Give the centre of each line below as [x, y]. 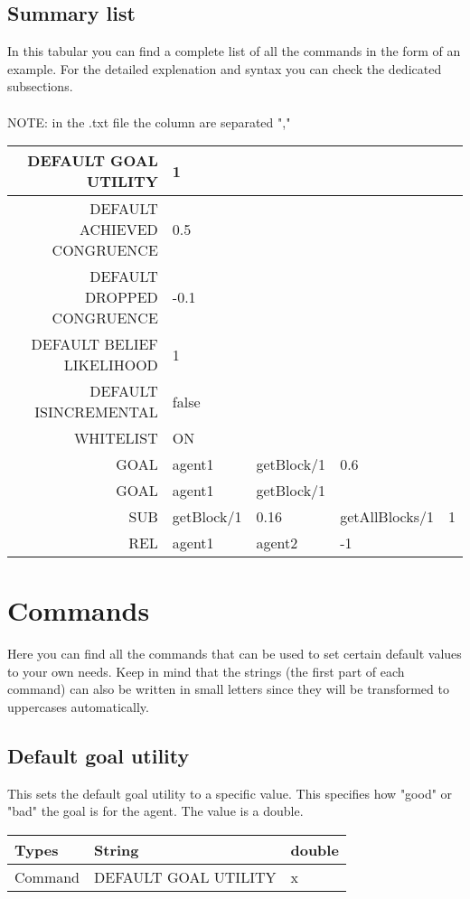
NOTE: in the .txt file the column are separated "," [149, 122]
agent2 [277, 543]
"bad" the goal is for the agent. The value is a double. [155, 811]
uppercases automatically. [78, 707]
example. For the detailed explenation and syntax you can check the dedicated [225, 68]
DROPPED [121, 297]
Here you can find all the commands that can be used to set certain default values [235, 654]
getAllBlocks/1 [387, 517]
